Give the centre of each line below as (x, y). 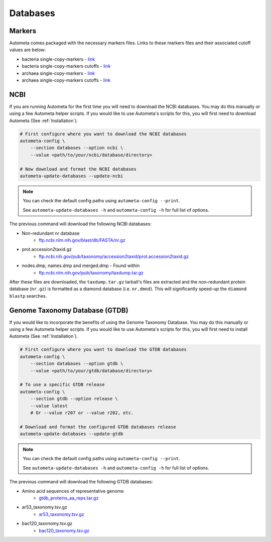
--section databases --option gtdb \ (77, 364)
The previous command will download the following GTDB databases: (81, 482)
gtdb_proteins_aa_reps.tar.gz (69, 498)
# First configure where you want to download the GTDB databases (103, 350)
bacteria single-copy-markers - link (58, 59)
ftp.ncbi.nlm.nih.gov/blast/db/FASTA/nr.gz (82, 240)
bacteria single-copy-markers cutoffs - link (66, 66)
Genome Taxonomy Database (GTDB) (69, 310)
